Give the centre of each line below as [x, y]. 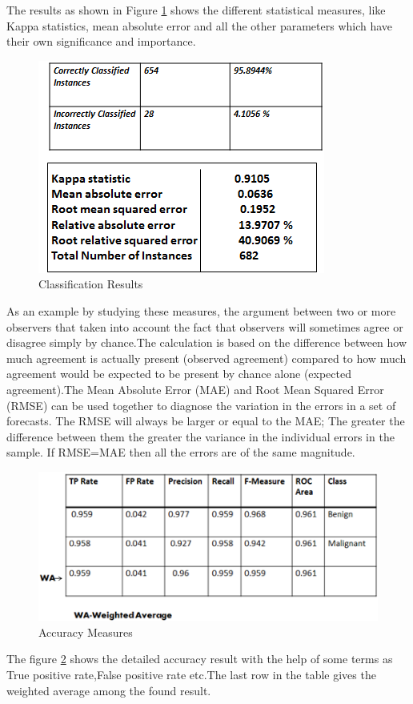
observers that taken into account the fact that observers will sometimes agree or [205, 326]
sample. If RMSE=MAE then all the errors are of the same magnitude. [181, 452]
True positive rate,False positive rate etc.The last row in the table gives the [191, 675]
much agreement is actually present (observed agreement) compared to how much [206, 358]
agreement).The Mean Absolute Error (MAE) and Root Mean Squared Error [195, 389]
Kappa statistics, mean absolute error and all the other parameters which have [200, 25]
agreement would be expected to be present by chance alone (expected [179, 374]
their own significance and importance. [101, 41]
